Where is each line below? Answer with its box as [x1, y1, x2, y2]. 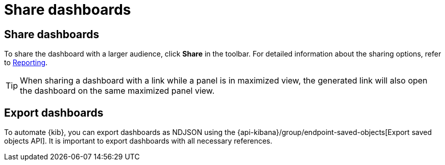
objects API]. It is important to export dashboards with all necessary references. [4, 136, 273, 146]
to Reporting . [4, 58, 48, 67]
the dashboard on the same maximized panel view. [20, 86, 215, 96]
